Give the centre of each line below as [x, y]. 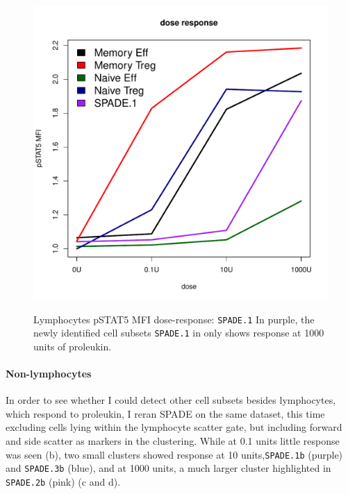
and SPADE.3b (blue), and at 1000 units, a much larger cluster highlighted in [168, 468]
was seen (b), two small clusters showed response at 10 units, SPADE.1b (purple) [174, 454]
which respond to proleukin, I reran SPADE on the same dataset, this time [165, 413]
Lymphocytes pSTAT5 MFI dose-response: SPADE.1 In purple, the [174, 319]
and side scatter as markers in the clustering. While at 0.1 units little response [173, 441]
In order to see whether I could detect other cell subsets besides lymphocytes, [171, 400]
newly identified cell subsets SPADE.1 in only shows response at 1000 [179, 333]
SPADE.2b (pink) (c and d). [63, 481]
